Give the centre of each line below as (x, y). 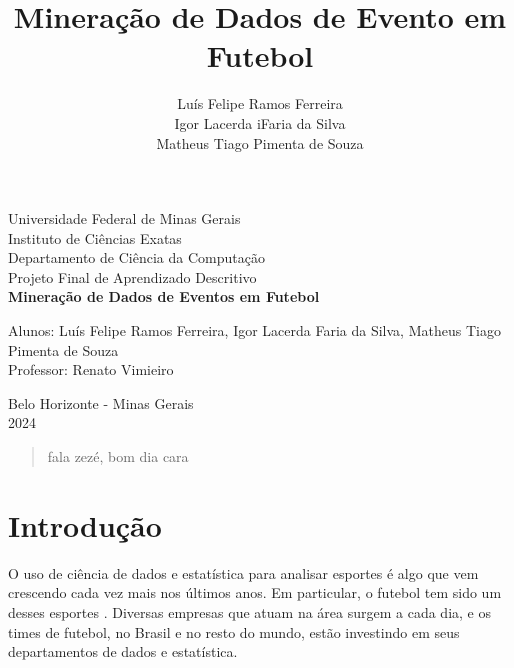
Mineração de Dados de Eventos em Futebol (164, 296)
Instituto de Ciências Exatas (95, 237)
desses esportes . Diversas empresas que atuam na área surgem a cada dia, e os (249, 611)
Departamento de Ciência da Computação (136, 257)
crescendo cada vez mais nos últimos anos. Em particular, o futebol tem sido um (255, 592)
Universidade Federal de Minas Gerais (124, 218)
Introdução (85, 524)
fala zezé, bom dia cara (118, 456)
